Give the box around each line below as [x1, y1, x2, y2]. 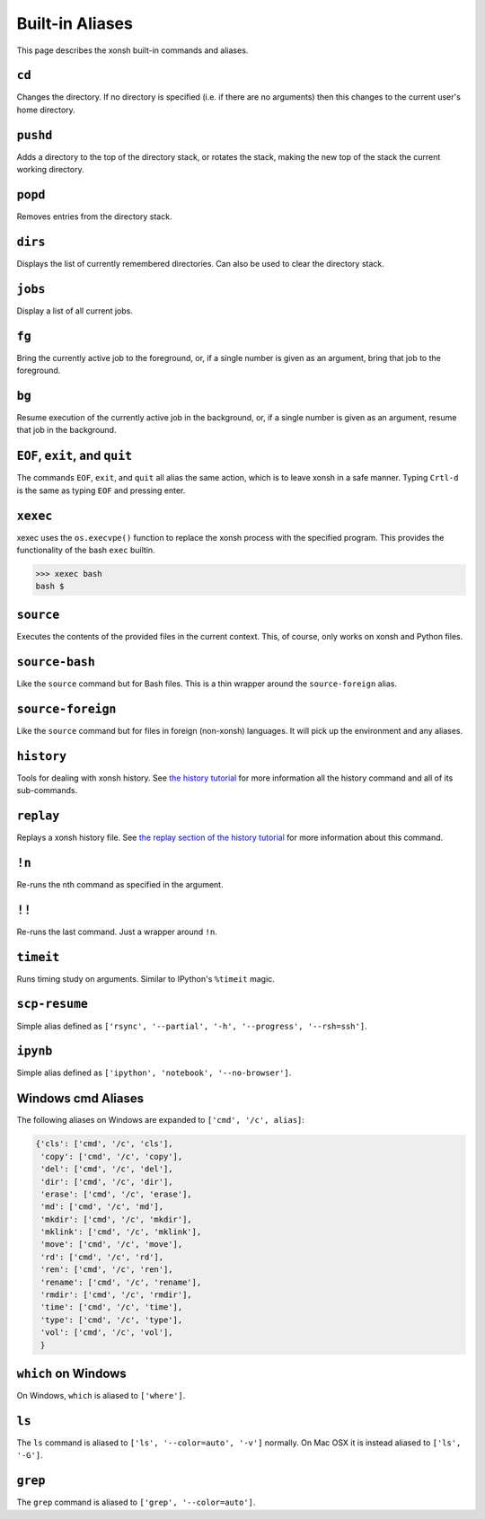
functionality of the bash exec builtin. [16, 544, 156, 556]
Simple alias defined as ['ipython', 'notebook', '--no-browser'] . [16, 1067, 292, 1078]
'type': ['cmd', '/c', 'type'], [40, 1314, 183, 1325]
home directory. [16, 104, 75, 115]
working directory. [16, 164, 84, 175]
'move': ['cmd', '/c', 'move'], [40, 1240, 183, 1250]
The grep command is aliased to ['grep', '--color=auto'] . [16, 1497, 256, 1508]
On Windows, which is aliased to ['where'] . [16, 1391, 186, 1401]
